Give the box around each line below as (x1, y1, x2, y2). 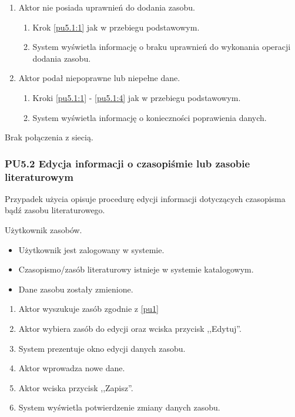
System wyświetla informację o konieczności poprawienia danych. (32, 111, 267, 123)
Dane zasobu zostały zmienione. (18, 283, 133, 295)
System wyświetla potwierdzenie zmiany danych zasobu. (18, 401, 220, 413)
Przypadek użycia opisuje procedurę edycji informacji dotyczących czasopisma (5, 192, 286, 204)
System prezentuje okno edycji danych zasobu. (18, 342, 186, 354)
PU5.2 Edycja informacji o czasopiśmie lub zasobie (5, 156, 250, 170)
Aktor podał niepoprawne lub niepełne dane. (18, 72, 180, 84)
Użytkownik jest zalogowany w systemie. (18, 243, 165, 255)
